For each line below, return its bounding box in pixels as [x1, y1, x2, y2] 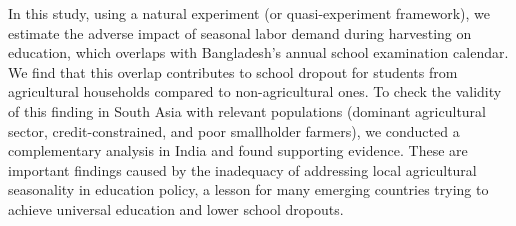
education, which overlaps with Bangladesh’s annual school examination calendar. [8, 42, 509, 63]
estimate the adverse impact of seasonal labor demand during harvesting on [8, 22, 472, 43]
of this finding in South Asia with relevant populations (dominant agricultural [8, 100, 487, 121]
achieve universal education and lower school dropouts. [8, 198, 344, 219]
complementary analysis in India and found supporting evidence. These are [8, 140, 468, 161]
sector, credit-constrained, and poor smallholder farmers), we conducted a [8, 120, 460, 141]
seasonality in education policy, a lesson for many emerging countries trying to [8, 179, 489, 200]
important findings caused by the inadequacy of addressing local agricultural [8, 159, 477, 180]
